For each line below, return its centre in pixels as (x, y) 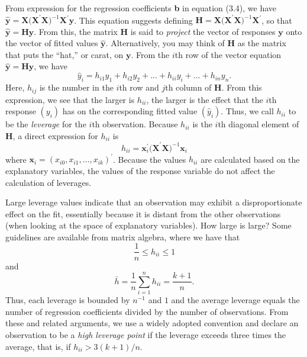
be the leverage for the (46, 124)
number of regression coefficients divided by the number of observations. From (147, 311)
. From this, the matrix (76, 31)
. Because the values (150, 159)
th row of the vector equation (228, 54)
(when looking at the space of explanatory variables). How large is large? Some (148, 225)
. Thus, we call (247, 111)
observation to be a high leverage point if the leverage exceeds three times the (146, 335)
